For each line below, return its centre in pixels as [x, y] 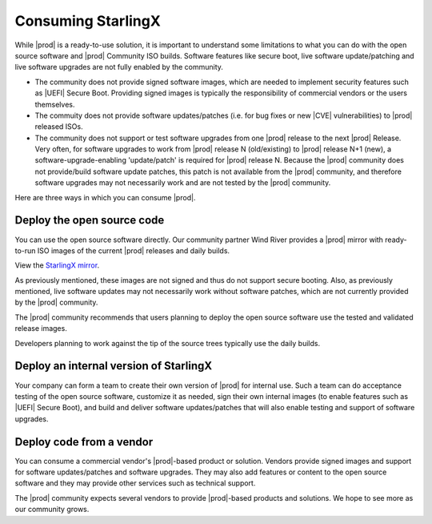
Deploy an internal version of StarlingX [114, 366]
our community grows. [52, 510]
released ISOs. [59, 127]
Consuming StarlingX [88, 21]
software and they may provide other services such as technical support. [135, 483]
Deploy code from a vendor [84, 442]
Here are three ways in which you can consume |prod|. [105, 197]
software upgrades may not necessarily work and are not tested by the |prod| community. [183, 183]
